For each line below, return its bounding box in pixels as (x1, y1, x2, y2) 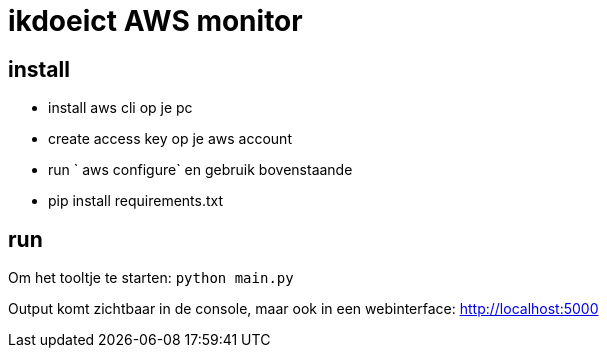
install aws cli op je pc (48, 99, 193, 117)
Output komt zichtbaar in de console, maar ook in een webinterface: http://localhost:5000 (8, 300, 599, 318)
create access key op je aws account (48, 130, 292, 148)
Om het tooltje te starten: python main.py (8, 269, 294, 287)
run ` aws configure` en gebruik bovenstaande (48, 161, 353, 179)
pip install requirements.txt (48, 192, 224, 210)
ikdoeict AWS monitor (8, 4, 303, 38)
